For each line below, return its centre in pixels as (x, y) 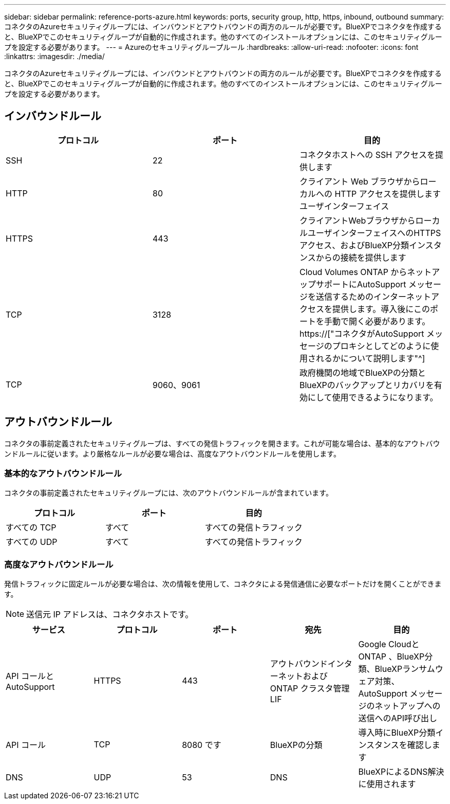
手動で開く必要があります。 (377, 321)
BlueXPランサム (405, 669)
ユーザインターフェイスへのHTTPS (374, 233)
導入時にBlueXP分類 (397, 733)
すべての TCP (31, 528)
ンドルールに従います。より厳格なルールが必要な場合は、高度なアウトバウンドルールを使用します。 (172, 453)
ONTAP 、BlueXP (391, 657)
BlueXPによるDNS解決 (401, 772)
